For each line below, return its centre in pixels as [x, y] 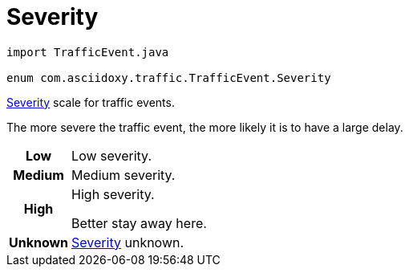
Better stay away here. [139, 223]
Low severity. [111, 155]
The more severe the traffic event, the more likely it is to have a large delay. [205, 127]
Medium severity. [124, 175]
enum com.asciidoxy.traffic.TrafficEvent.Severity [169, 77]
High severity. [113, 194]
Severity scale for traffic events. [91, 102]
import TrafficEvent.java [88, 52]
